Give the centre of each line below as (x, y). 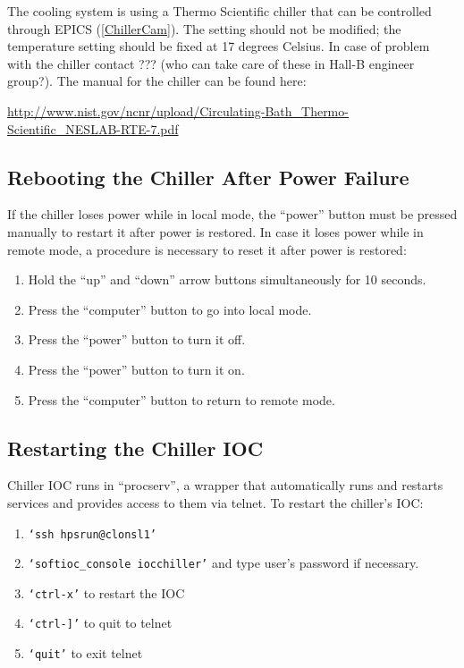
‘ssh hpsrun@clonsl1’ (92, 534)
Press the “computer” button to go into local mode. (170, 309)
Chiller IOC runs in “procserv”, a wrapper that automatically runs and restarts (225, 485)
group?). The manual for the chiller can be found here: (157, 81)
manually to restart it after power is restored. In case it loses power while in (215, 231)
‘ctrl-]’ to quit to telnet (100, 623)
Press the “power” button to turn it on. (136, 369)
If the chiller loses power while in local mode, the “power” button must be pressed (232, 214)
